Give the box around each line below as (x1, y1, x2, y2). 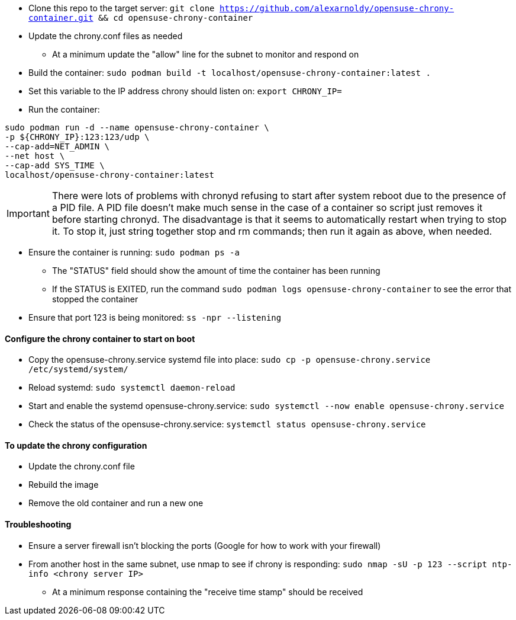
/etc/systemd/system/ (28, 365, 128, 375)
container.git (28, 13, 93, 23)
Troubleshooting (5, 519, 72, 530)
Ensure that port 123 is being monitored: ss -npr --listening (28, 312, 282, 322)
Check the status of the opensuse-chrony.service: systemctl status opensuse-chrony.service (28, 419, 426, 430)
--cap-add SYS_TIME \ (5, 161, 105, 170)
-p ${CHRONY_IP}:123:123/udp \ (5, 132, 150, 142)
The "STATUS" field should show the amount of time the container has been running (52, 266, 380, 276)
